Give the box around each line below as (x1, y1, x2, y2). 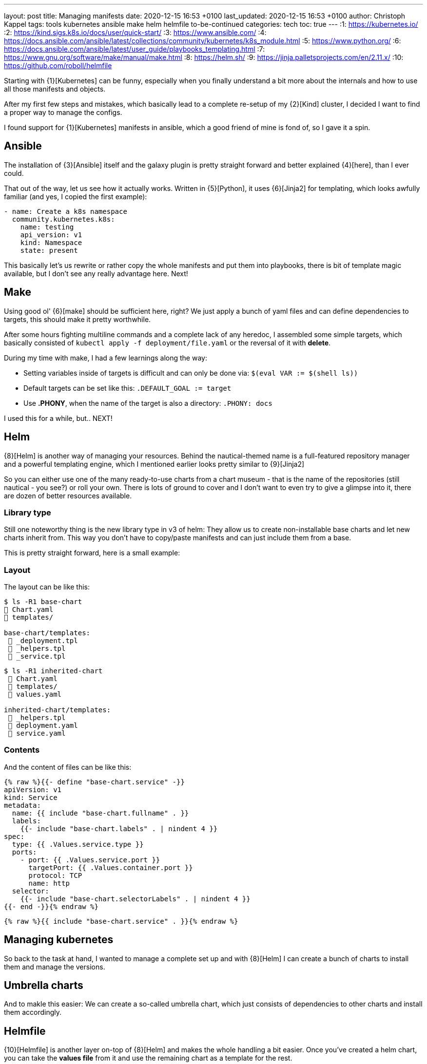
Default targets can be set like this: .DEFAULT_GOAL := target (23, 383, 232, 392)
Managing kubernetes (4, 933, 114, 946)
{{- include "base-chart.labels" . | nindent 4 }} (20, 824, 218, 833)
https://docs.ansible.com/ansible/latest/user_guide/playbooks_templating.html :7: (4, 45, 265, 53)
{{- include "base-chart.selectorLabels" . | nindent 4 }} (20, 894, 251, 903)
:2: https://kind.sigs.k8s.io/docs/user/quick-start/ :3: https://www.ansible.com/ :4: (4, 28, 267, 37)
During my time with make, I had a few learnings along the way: (4, 353, 207, 362)
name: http (28, 879, 70, 887)
